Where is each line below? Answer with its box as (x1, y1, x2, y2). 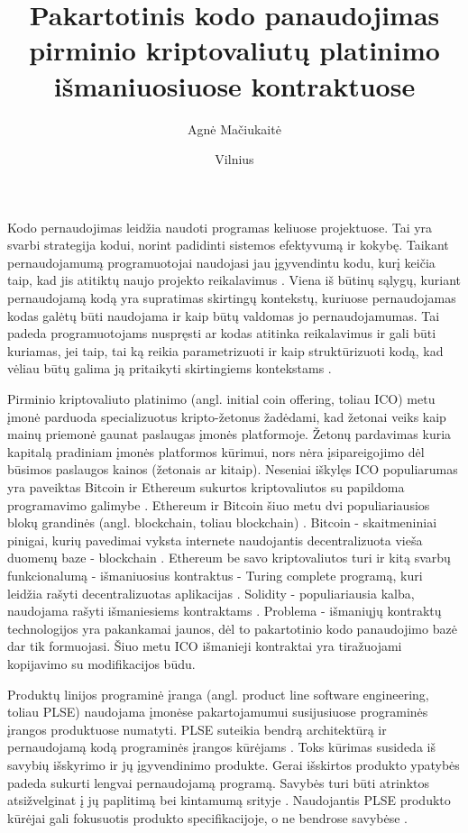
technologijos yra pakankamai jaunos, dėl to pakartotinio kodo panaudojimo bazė (7, 618, 457, 637)
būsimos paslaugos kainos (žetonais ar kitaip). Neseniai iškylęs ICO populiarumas (7, 460, 458, 479)
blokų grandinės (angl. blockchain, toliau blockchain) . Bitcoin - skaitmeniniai (7, 513, 437, 532)
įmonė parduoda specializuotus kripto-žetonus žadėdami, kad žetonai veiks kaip (7, 407, 446, 426)
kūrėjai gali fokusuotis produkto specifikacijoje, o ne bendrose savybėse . (7, 808, 408, 827)
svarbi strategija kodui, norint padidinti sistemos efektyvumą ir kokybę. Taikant (7, 235, 449, 254)
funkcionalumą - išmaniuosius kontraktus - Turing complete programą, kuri (7, 565, 423, 584)
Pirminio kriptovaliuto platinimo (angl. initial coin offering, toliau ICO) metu (7, 389, 436, 408)
